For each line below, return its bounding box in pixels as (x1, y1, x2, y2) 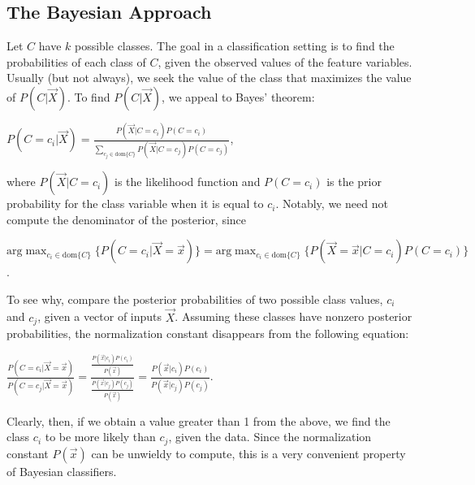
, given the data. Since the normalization (168, 428, 372, 445)
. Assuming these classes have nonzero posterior (175, 308, 412, 325)
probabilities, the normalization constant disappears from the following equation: (6, 325, 409, 342)
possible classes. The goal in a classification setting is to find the (74, 37, 395, 54)
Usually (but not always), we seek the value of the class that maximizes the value (6, 69, 412, 86)
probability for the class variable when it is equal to (6, 195, 264, 212)
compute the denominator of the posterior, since (6, 210, 247, 227)
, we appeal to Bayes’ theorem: (162, 88, 315, 105)
